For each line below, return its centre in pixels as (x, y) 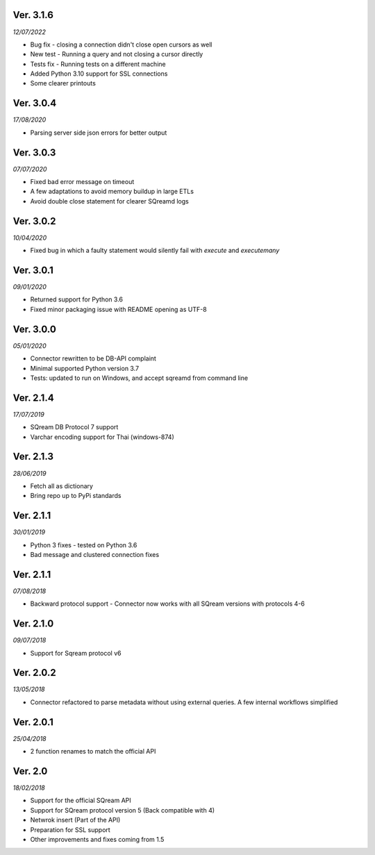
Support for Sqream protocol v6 (76, 653)
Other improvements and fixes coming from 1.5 (97, 840)
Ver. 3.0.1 (33, 270)
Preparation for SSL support (70, 829)
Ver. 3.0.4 (35, 103)
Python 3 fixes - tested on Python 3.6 (84, 545)
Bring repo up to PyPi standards (76, 496)
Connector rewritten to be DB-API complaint (93, 358)
